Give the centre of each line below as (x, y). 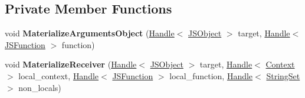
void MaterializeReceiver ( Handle (71, 64)
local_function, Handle (211, 75)
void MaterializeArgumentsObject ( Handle (90, 33)
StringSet (283, 75)
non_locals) (40, 87)
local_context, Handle (59, 75)
